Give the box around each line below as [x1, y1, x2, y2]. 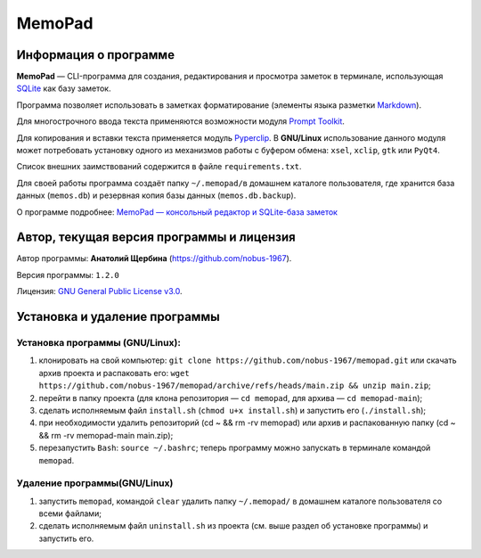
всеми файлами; [38, 508, 102, 519]
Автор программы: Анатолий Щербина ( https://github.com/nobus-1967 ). [16, 253, 292, 264]
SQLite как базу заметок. [16, 83, 111, 94]
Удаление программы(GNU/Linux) [16, 477, 174, 489]
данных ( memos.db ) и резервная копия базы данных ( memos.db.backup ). [16, 190, 297, 201]
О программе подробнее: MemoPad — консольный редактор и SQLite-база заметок [16, 206, 338, 217]
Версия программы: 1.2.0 [16, 269, 119, 280]
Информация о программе [16, 47, 175, 62]
